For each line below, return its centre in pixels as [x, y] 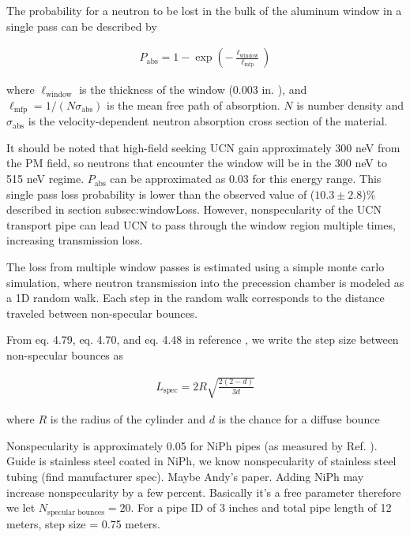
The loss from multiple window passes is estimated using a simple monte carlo [196, 267]
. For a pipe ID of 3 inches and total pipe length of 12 [261, 507]
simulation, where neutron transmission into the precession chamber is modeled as [205, 282]
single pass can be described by [82, 26]
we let [21, 507]
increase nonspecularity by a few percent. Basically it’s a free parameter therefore [204, 492]
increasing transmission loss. [75, 240]
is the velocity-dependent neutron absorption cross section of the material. [208, 121]
